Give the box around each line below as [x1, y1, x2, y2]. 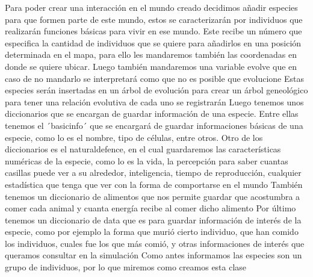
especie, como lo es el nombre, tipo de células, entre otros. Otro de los [5, 131, 263, 143]
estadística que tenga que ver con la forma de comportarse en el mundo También [5, 178, 303, 190]
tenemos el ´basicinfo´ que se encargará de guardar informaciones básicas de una [5, 119, 303, 131]
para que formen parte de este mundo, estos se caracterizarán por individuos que [5, 13, 303, 25]
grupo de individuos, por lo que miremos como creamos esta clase [5, 261, 247, 273]
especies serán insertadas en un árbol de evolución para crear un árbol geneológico [5, 84, 308, 96]
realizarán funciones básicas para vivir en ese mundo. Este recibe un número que [5, 25, 302, 37]
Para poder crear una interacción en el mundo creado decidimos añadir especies [5, 1, 298, 13]
